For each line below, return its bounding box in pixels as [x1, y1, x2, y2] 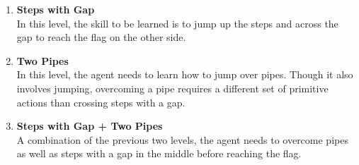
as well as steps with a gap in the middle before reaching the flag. [16, 146, 302, 161]
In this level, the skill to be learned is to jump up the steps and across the [16, 16, 338, 30]
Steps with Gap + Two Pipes [16, 118, 163, 133]
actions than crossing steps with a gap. [16, 94, 186, 109]
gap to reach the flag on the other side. [16, 30, 186, 44]
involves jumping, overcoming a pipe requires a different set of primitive [16, 80, 329, 95]
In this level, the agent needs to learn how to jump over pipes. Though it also [16, 67, 353, 82]
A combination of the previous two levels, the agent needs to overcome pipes [16, 132, 348, 147]
